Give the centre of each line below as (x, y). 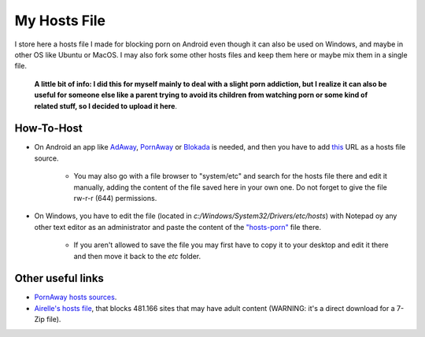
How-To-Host (48, 129)
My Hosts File (60, 20)
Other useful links (59, 278)
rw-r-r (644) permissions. (115, 198)
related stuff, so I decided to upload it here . (105, 106)
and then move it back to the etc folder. (137, 256)
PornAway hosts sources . (76, 297)
